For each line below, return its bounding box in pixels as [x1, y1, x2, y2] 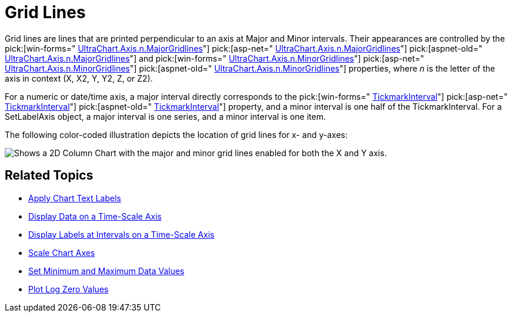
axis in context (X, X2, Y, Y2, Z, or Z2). [5, 73, 153, 83]
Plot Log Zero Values [28, 284, 109, 294]
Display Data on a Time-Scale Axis [28, 211, 162, 221]
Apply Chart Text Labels [28, 193, 121, 203]
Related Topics [5, 168, 93, 183]
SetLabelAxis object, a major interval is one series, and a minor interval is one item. [5, 111, 326, 122]
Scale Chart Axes [28, 247, 95, 258]
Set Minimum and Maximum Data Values [28, 265, 185, 276]
